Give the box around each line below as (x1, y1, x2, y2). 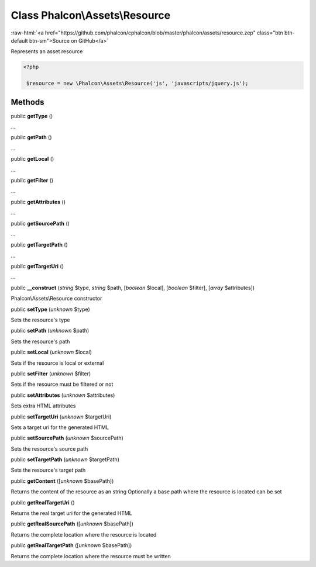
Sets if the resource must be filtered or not (11, 381, 114, 388)
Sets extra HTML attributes (11, 402, 76, 409)
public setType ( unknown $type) (11, 306, 90, 313)
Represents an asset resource (11, 48, 83, 55)
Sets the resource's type (11, 316, 70, 324)
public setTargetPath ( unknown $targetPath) (11, 456, 120, 463)
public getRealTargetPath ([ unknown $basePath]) (11, 542, 132, 549)
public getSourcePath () (11, 220, 70, 227)
